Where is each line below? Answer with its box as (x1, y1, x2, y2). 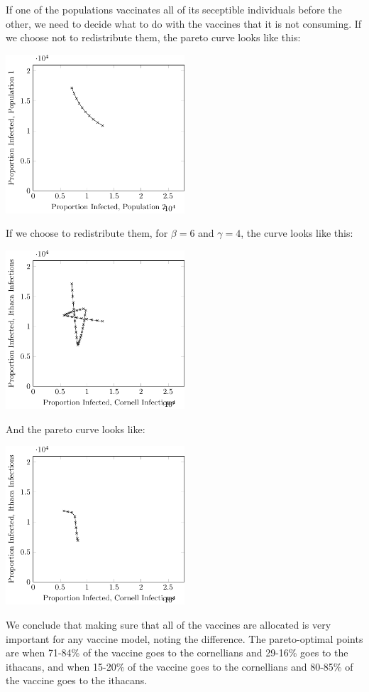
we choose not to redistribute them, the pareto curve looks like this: (6, 30, 301, 45)
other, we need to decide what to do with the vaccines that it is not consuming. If (6, 16, 362, 31)
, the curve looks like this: (241, 225, 353, 240)
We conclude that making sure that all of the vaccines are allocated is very (6, 617, 331, 632)
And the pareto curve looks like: (6, 421, 145, 436)
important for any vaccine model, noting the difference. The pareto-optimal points (6, 631, 363, 646)
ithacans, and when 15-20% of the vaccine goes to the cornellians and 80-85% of (6, 659, 353, 674)
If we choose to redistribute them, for (6, 225, 168, 240)
